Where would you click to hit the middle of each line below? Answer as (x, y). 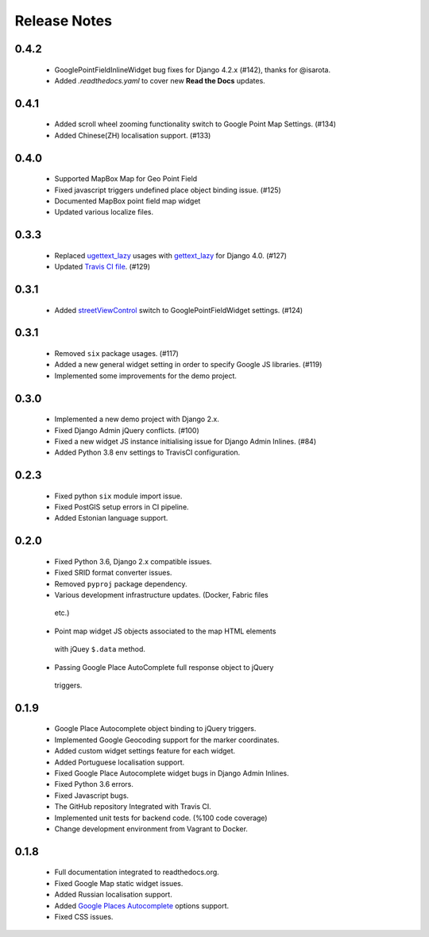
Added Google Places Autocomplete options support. (142, 905)
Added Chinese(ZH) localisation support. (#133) (133, 135)
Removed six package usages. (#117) (116, 353)
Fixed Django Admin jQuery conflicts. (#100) (127, 430)
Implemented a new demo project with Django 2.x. (137, 419)
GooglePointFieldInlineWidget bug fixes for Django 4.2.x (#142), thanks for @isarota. (193, 70)
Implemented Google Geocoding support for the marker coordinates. (167, 740)
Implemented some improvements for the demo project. (146, 376)
